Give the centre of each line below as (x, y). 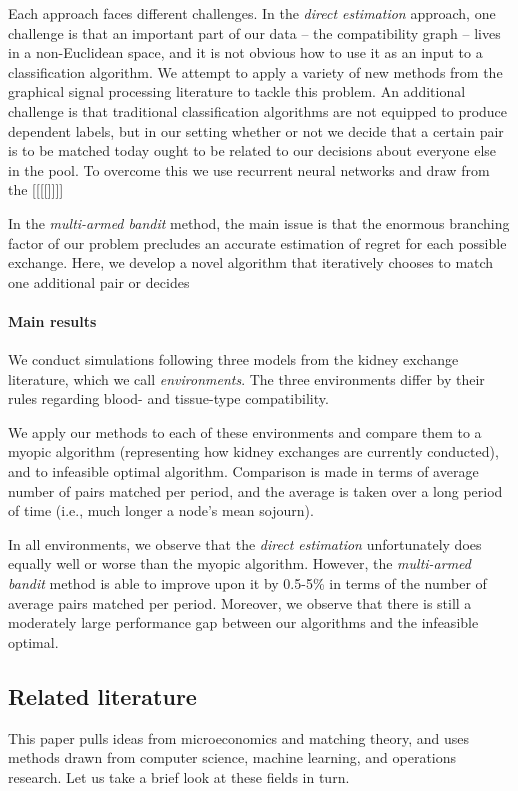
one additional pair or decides (99, 281)
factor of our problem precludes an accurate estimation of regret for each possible (257, 242)
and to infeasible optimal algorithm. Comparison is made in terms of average (243, 471)
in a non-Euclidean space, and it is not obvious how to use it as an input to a (245, 52)
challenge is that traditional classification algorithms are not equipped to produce (258, 110)
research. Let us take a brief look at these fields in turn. (179, 776)
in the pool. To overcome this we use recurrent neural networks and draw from (249, 169)
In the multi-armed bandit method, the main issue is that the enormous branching (259, 222)
